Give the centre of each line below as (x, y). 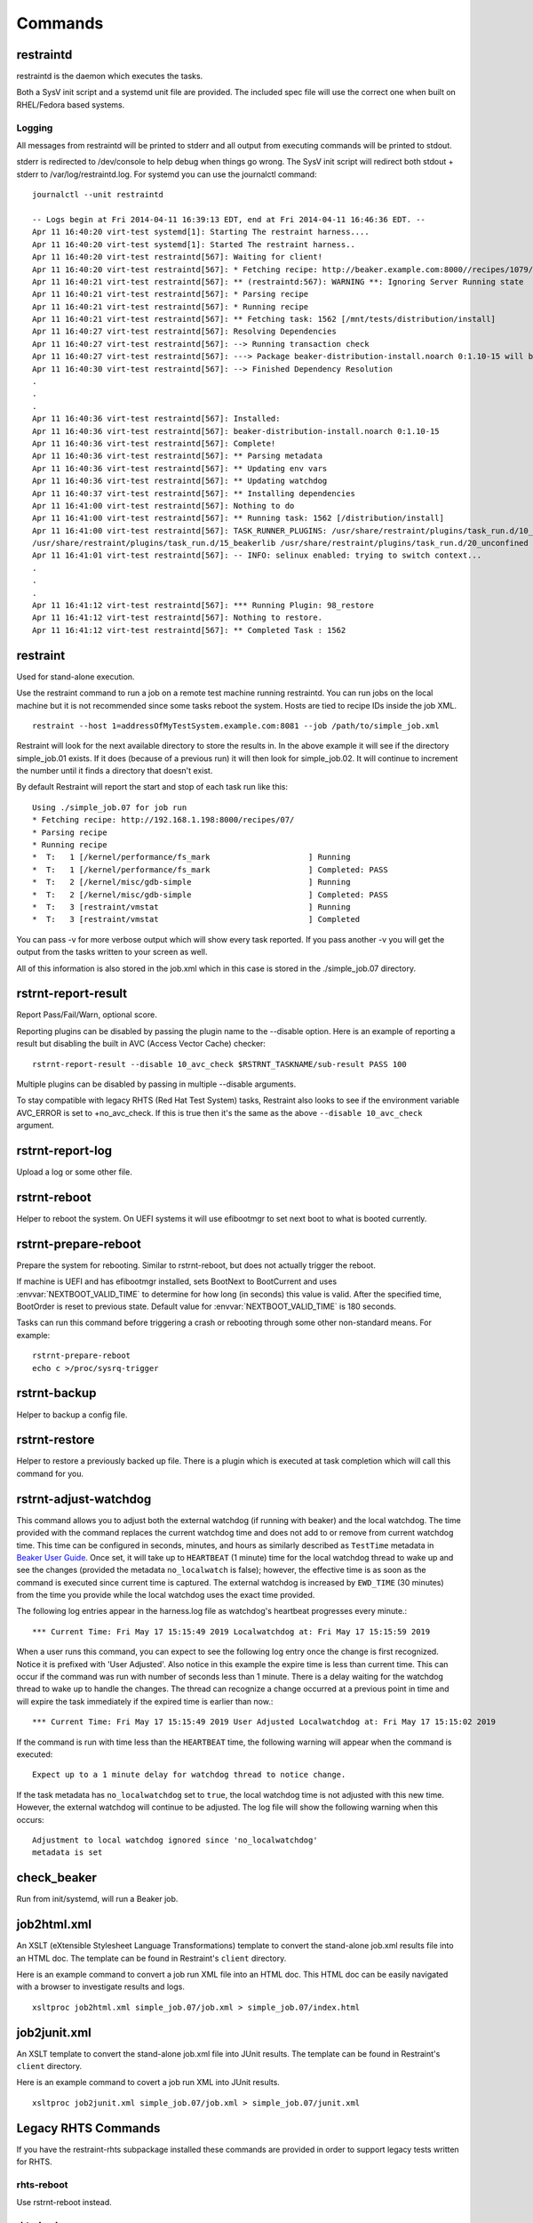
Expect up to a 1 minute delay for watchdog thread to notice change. (189, 1775)
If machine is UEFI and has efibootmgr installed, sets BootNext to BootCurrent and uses (177, 1281)
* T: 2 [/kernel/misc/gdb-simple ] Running (191, 882)
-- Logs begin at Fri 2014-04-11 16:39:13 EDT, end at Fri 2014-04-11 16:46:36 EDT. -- (229, 219)
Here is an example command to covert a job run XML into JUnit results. (148, 2083)
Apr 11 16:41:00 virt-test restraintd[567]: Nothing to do (163, 506)
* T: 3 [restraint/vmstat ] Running (191, 907)
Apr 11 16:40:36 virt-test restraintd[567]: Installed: (156, 419)
